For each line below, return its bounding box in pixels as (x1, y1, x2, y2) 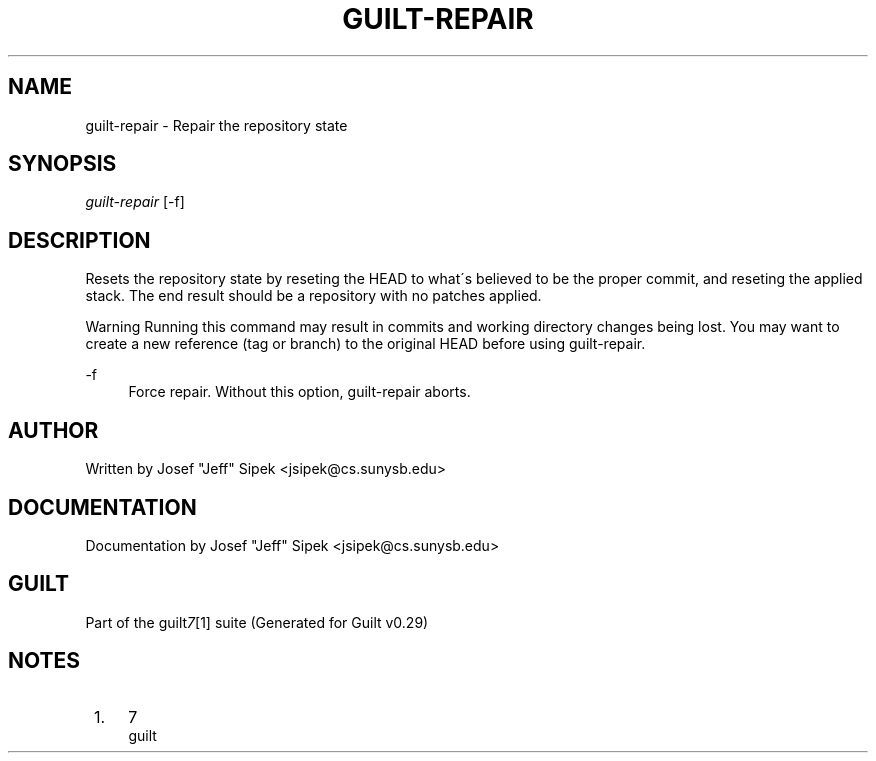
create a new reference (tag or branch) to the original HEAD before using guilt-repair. (85, 335, 646, 353)
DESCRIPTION (8, 227, 151, 253)
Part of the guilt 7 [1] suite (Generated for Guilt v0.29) (85, 613, 429, 631)
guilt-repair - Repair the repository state (85, 116, 348, 134)
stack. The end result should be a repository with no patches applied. (85, 287, 542, 305)
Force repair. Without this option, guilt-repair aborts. (128, 383, 471, 401)
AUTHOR (8, 417, 99, 443)
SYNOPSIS (8, 151, 117, 177)
